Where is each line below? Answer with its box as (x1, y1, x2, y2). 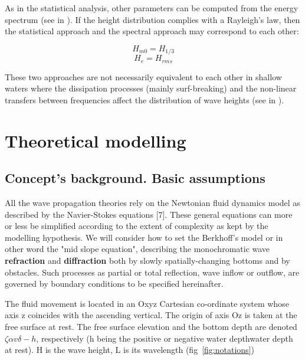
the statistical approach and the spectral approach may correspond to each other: (5, 25, 299, 37)
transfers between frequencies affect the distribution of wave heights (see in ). (5, 93, 284, 106)
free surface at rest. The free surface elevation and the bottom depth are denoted (5, 320, 297, 332)
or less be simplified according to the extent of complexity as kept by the (5, 220, 268, 232)
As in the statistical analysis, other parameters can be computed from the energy (5, 2, 299, 14)
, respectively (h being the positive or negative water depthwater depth (36, 332, 293, 344)
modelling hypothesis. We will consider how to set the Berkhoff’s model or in (5, 231, 283, 243)
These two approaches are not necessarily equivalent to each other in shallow (5, 70, 282, 83)
